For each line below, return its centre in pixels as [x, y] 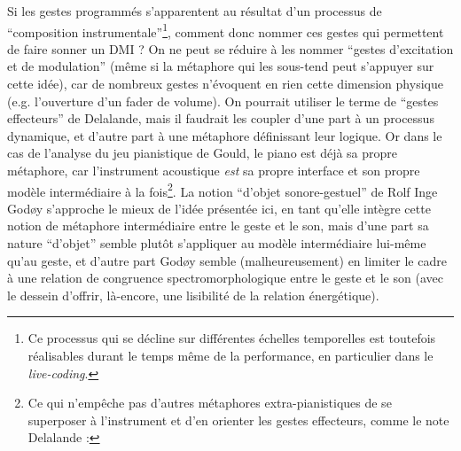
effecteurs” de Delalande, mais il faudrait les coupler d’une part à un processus [221, 118]
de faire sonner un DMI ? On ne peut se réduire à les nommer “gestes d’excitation [230, 48]
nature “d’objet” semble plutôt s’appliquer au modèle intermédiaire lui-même [217, 243]
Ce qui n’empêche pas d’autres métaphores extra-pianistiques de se [210, 403]
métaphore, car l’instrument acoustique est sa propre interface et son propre [214, 170]
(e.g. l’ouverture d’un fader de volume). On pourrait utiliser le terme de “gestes [223, 101]
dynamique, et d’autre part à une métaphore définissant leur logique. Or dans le [225, 135]
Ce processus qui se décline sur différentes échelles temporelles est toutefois [232, 338]
